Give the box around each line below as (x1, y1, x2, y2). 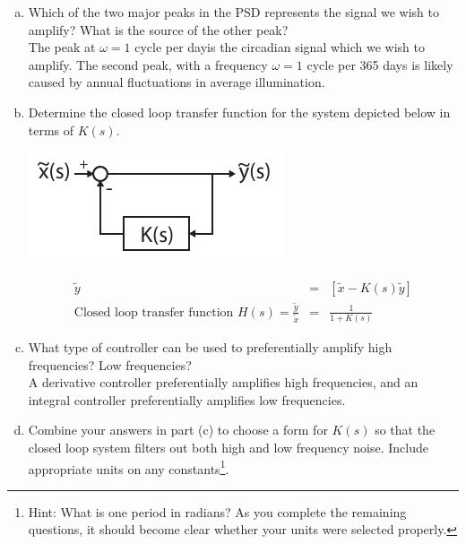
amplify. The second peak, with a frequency (28, 55, 268, 73)
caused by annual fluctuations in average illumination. (28, 73, 325, 91)
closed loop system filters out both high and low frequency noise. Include (28, 437, 428, 456)
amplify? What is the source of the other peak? (28, 20, 289, 39)
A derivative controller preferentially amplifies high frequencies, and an (28, 373, 419, 392)
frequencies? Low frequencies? (28, 355, 192, 374)
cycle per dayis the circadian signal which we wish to (134, 38, 425, 56)
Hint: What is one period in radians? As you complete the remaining (28, 502, 407, 521)
